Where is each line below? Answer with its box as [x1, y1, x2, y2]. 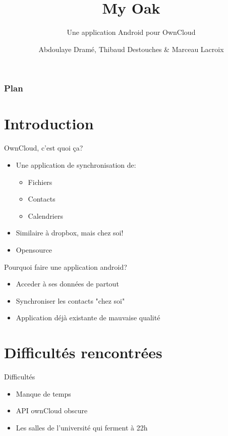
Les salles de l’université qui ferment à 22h [16, 422, 148, 432]
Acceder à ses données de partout [16, 278, 119, 289]
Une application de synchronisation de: [16, 159, 136, 170]
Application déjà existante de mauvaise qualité [16, 312, 160, 323]
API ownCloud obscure [16, 405, 88, 416]
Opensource [16, 244, 52, 255]
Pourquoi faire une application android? [4, 261, 127, 272]
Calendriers [28, 210, 63, 221]
